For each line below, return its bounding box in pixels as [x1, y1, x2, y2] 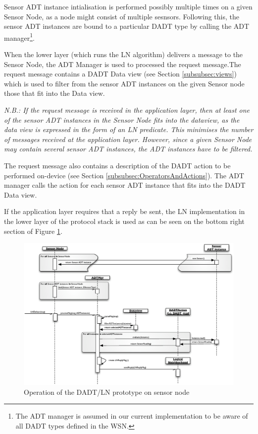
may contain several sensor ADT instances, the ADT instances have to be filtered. [4, 144, 253, 154]
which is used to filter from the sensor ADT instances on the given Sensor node [4, 78, 245, 88]
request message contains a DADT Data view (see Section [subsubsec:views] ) [4, 69, 237, 79]
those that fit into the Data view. [4, 88, 105, 98]
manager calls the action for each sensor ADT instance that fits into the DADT [4, 180, 246, 190]
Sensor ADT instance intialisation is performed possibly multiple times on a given [4, 1, 253, 11]
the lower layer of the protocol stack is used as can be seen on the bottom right [4, 216, 245, 226]
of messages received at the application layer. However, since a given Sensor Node [4, 134, 252, 144]
